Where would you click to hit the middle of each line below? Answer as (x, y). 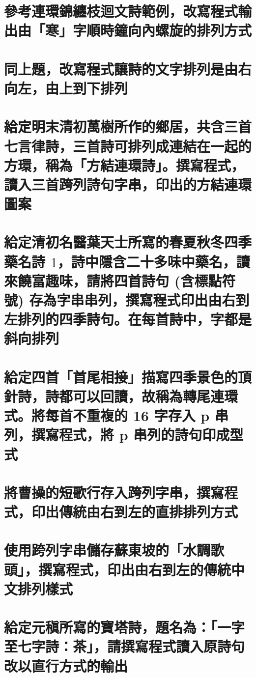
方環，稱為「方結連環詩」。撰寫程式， (125, 165)
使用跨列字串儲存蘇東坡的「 (94, 550)
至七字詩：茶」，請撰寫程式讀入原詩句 (125, 646)
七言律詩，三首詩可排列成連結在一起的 (128, 146)
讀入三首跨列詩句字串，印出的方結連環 (128, 184)
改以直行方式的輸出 (66, 665)
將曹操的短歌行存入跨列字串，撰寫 (114, 492)
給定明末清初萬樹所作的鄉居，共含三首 (128, 127)
